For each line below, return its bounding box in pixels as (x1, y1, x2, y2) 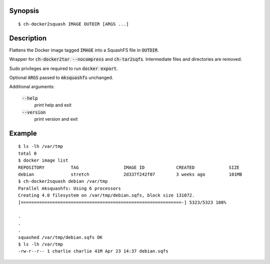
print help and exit (34, 102, 72, 108)
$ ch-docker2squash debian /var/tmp (18, 179, 108, 184)
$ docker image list (18, 158, 68, 163)
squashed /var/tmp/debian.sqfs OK (18, 235, 102, 240)
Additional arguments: (9, 84, 55, 90)
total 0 (18, 150, 37, 156)
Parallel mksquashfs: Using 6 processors (18, 185, 121, 191)
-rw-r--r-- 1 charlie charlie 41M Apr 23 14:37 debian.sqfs (18, 249, 168, 254)
